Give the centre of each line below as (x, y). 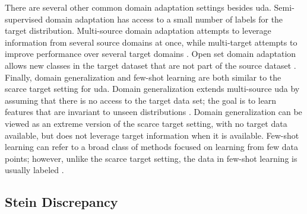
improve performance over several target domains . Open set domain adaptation (151, 54)
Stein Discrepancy (61, 202)
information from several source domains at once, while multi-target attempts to (151, 42)
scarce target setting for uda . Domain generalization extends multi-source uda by (152, 89)
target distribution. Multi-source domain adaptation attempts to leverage (138, 31)
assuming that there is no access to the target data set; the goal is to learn (141, 100)
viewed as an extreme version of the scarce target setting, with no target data (146, 123)
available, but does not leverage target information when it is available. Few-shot (152, 135)
